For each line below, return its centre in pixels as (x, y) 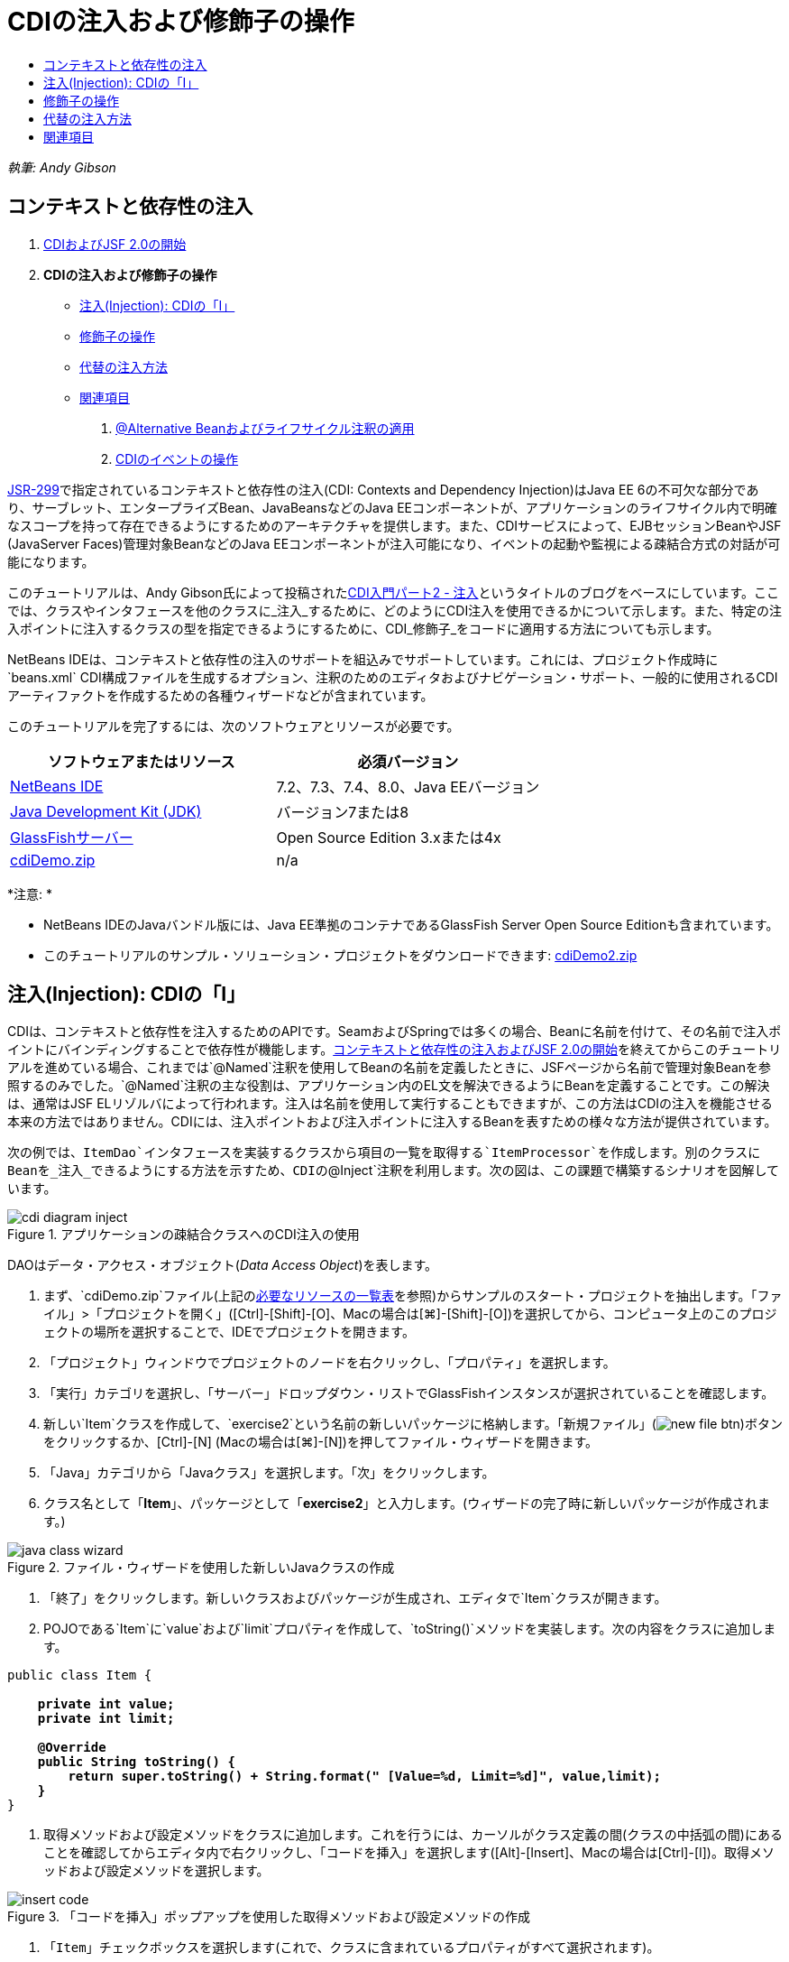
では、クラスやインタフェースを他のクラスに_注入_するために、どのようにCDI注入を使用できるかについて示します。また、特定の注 (395, 610)
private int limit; (106, 1719)
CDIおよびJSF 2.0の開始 (115, 244)
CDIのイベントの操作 (177, 458)
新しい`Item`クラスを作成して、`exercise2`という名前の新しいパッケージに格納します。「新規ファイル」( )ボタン (413, 1424)
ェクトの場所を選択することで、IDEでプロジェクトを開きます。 (229, 1332)
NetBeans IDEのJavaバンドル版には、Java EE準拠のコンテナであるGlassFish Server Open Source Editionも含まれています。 (411, 924)
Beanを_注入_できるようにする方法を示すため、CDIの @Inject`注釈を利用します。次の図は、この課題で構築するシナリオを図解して (394, 1171)
